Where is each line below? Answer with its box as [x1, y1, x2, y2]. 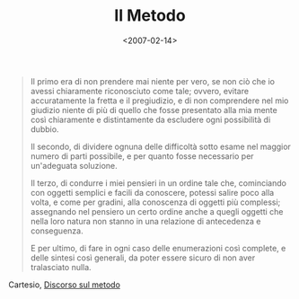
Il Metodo [114, 5, 186, 26]
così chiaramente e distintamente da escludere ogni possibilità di [30, 114, 271, 125]
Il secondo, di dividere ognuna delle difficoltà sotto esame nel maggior [30, 141, 291, 152]
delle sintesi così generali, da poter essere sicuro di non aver [30, 252, 256, 263]
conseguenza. [30, 225, 84, 236]
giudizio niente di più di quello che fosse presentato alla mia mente [30, 104, 277, 115]
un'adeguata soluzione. [30, 160, 118, 171]
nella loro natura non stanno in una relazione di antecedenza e [30, 215, 261, 226]
